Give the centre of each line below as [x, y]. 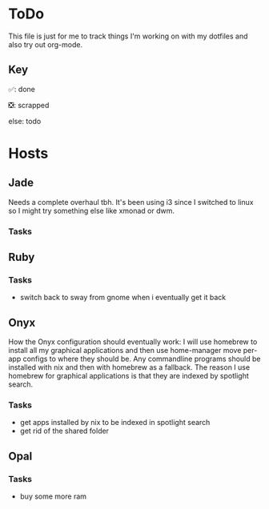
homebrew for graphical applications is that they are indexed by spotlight [129, 376]
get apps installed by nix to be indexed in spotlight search [115, 423]
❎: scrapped [29, 105]
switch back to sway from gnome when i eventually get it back [123, 298]
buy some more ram [53, 496]
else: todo [25, 121]
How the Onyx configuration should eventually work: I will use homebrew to [133, 342]
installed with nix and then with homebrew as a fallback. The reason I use [129, 367]
